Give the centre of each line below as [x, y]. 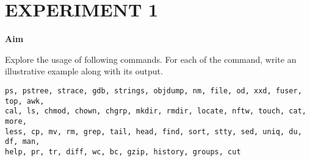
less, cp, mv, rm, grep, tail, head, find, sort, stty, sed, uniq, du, [153, 131]
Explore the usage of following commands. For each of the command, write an [151, 59]
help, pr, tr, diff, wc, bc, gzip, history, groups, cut [123, 152]
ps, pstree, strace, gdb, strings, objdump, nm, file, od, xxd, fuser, [153, 91]
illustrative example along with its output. [84, 71]
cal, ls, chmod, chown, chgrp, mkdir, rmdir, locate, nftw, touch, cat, [156, 111]
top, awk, [25, 101]
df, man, [23, 142]
